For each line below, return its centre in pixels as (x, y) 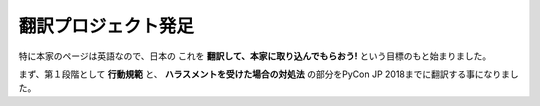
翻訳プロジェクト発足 (106, 26)
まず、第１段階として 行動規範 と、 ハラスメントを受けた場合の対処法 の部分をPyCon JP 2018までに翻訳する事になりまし (268, 74)
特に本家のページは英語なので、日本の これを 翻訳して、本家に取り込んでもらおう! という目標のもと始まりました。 (255, 56)
